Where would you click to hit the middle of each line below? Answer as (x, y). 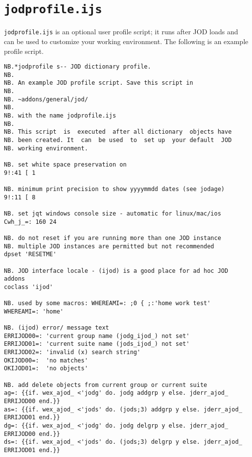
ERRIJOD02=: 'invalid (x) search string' (72, 352)
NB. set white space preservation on (65, 164)
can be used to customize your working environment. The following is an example (126, 41)
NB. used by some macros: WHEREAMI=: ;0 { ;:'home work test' (107, 303)
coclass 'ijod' (29, 287)
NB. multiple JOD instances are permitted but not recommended (109, 246)
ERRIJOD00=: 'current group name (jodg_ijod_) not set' (97, 336)
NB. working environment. (46, 148)
